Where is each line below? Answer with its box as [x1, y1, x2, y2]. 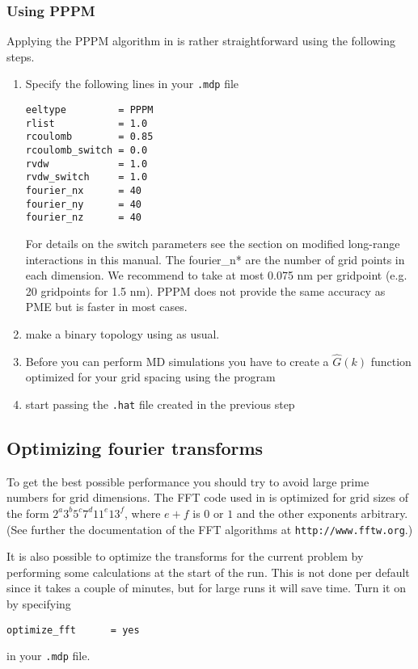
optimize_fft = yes [6, 624, 140, 636]
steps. [6, 48, 35, 65]
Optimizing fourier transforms [6, 435, 264, 460]
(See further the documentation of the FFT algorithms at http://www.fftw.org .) [6, 520, 413, 537]
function [370, 352, 412, 369]
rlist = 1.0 [25, 117, 148, 129]
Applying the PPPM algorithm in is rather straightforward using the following [6, 32, 396, 49]
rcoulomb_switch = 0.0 [25, 145, 148, 157]
